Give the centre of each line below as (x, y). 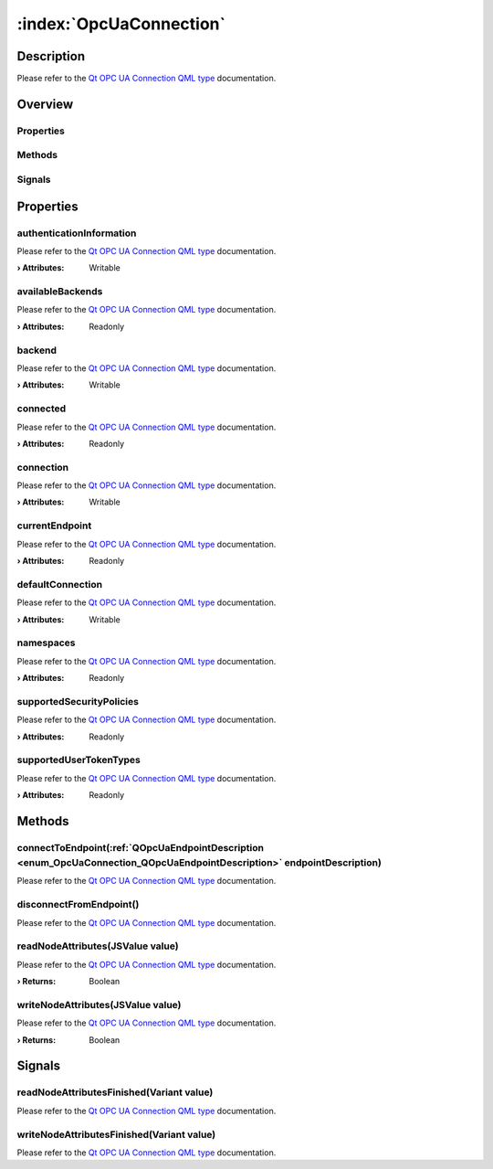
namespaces (47, 643)
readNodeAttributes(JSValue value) (98, 946)
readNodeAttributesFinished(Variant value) (115, 1092)
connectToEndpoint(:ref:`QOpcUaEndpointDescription (141, 847)
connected (42, 409)
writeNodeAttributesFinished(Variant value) (116, 1134)
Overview (45, 104)
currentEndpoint (54, 526)
